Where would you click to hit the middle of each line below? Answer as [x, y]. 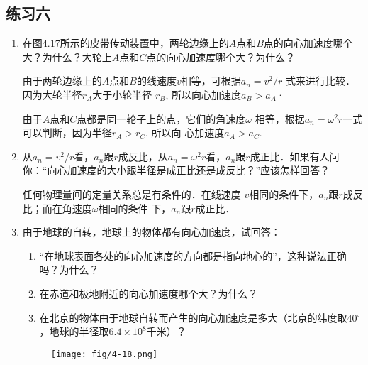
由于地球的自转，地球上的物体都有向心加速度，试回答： [151, 232]
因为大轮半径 [52, 94]
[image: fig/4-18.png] [104, 354]
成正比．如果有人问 [295, 156]
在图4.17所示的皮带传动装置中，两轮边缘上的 [126, 43]
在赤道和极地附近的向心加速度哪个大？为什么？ [149, 293]
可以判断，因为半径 [67, 132]
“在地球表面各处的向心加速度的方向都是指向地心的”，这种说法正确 [193, 255]
